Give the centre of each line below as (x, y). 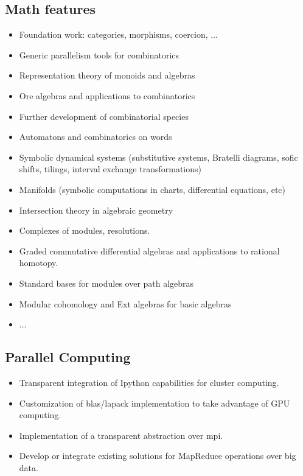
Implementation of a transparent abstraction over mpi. (121, 435)
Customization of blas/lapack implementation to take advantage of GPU (155, 403)
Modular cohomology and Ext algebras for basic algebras (125, 303)
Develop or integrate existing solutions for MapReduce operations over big (158, 456)
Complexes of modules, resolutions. (85, 230)
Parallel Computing (68, 357)
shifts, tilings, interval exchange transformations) (110, 169)
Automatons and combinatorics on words (96, 137)
